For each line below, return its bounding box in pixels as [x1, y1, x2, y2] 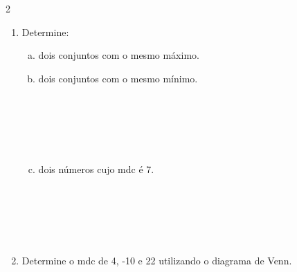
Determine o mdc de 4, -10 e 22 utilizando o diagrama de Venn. [21, 253, 292, 267]
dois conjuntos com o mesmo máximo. [38, 48, 199, 62]
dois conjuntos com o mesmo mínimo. [38, 71, 198, 85]
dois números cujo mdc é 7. [38, 162, 154, 176]
